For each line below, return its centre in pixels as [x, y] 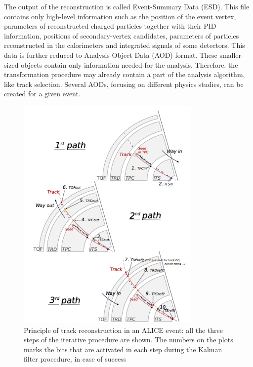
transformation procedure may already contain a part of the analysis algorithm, [125, 74]
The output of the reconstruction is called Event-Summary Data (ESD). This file [127, 6]
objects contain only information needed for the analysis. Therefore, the [129, 64]
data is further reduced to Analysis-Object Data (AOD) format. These [111, 55]
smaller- [232, 55]
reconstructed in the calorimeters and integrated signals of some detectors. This [125, 45]
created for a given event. [42, 94]
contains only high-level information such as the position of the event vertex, [120, 16]
